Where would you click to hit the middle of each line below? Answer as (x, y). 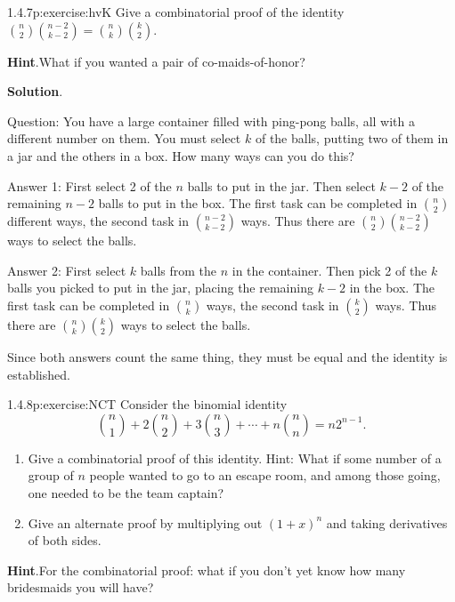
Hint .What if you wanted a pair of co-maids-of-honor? (156, 61)
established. (39, 374)
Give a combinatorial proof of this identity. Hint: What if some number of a (235, 458)
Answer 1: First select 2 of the (89, 185)
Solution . (35, 91)
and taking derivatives (387, 522)
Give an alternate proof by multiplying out (145, 522)
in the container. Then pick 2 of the (329, 270)
